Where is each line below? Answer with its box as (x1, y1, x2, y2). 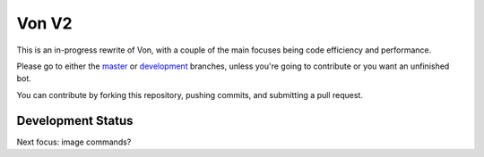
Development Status (16, 112, 134, 128)
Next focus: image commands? (16, 136, 132, 147)
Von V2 (16, 13, 73, 33)
